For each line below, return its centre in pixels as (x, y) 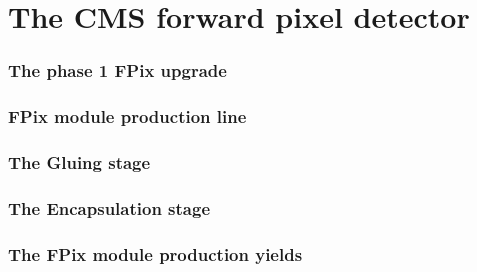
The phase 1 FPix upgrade (117, 70)
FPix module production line (127, 116)
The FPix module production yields (155, 253)
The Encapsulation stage (109, 207)
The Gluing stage (79, 161)
